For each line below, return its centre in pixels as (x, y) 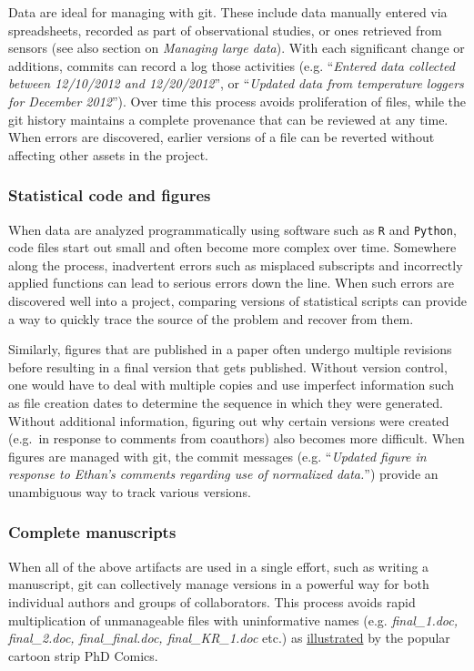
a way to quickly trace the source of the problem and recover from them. (211, 318)
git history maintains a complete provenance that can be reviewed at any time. (228, 119)
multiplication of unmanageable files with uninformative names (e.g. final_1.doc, (233, 620)
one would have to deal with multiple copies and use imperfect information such (231, 385)
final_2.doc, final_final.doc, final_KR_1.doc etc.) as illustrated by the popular (229, 638)
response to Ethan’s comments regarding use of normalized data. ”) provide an (223, 474)
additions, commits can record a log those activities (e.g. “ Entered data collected (232, 65)
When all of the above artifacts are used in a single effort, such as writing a (219, 566)
